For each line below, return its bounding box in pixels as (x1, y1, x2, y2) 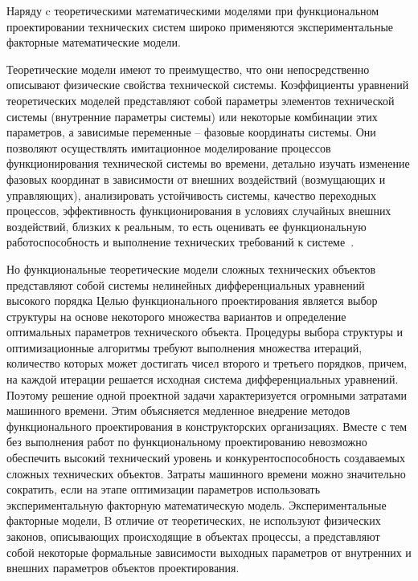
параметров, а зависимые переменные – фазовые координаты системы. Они (6, 124, 376, 140)
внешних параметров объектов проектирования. (6, 559, 240, 576)
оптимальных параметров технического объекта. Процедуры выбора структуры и (6, 323, 403, 340)
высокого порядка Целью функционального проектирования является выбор (6, 292, 378, 309)
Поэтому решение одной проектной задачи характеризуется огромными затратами (6, 386, 408, 403)
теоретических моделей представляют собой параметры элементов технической (6, 91, 395, 108)
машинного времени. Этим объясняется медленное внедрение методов (6, 402, 350, 419)
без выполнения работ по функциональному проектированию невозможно (6, 433, 367, 450)
